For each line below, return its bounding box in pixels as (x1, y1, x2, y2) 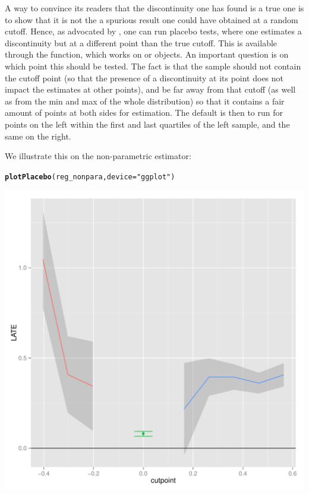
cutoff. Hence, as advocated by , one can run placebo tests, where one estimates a (5, 25, 302, 37)
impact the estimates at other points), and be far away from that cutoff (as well (5, 83, 296, 96)
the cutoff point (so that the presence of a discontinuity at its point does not (5, 71, 284, 84)
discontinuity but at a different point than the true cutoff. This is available (5, 36, 278, 49)
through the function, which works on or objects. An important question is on (5, 48, 289, 61)
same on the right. (5, 129, 71, 142)
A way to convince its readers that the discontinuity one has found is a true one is (5, 2, 304, 14)
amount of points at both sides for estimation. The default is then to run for (5, 106, 283, 119)
